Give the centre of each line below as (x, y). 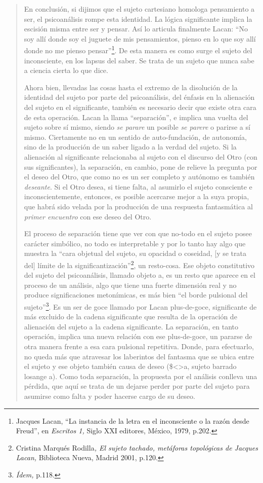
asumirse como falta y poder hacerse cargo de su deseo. (109, 396)
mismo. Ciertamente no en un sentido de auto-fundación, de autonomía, (135, 137)
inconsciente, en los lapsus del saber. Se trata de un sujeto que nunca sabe (139, 60)
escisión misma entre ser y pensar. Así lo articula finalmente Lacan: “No (136, 29)
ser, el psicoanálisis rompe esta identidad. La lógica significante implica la (138, 18)
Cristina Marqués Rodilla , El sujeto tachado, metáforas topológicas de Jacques (137, 447)
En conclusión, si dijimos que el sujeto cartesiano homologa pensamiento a (139, 9)
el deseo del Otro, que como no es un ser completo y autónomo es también (139, 177)
